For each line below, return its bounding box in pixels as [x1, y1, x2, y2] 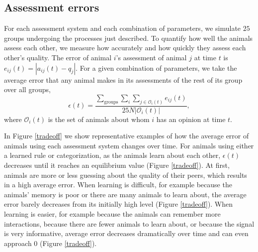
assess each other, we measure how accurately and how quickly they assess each [4, 42, 246, 53]
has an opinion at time [156, 114, 226, 124]
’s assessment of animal [116, 52, 187, 62]
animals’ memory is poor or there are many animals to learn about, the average [4, 189, 247, 199]
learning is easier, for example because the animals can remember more [4, 209, 221, 219]
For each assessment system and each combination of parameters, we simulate [4, 23, 241, 33]
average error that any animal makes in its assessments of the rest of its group [4, 74, 243, 85]
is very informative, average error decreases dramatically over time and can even [4, 228, 249, 239]
